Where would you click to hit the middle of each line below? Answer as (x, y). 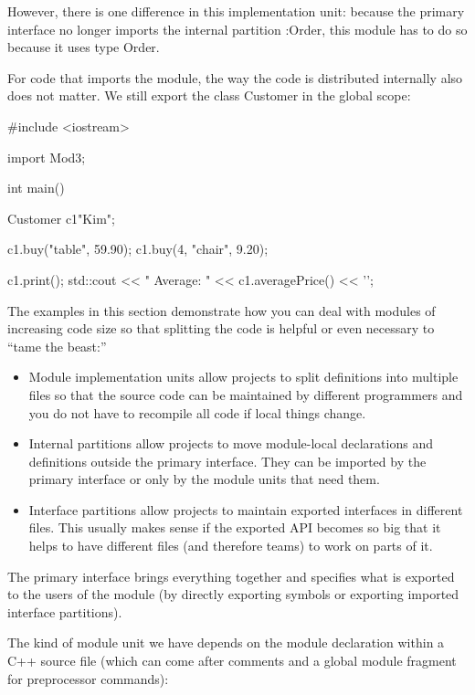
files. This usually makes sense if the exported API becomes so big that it (235, 527)
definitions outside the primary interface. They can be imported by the (227, 461)
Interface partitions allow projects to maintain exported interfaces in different (246, 509)
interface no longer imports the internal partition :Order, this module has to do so (237, 29)
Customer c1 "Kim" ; (61, 218)
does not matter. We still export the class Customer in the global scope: (209, 95)
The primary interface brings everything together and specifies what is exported (231, 576)
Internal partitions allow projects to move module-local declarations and (231, 443)
